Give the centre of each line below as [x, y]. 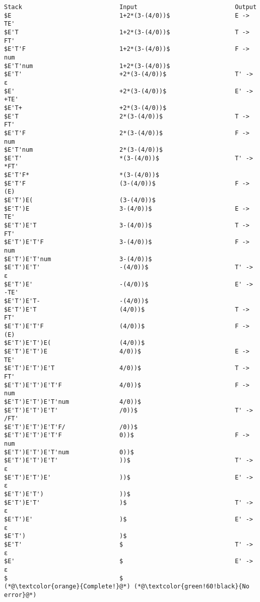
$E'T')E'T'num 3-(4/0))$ [78, 259]
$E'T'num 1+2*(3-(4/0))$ [87, 66]
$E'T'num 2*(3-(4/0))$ [83, 150]
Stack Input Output [131, 7]
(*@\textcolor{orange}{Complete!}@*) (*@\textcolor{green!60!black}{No [127, 587]
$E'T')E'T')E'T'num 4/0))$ [73, 402]
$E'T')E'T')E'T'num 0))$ [69, 452]
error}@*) [20, 595]
